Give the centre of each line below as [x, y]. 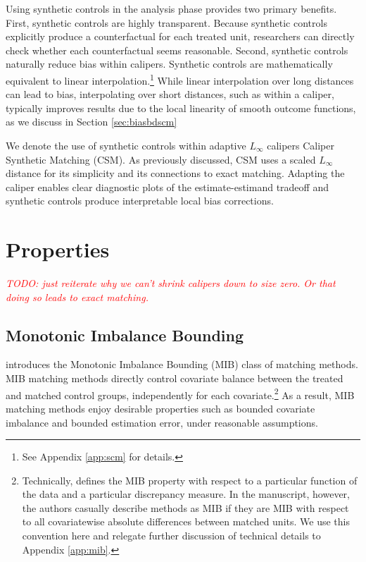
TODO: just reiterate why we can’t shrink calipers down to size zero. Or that [171, 283]
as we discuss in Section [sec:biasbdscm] [91, 122]
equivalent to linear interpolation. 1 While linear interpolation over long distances [180, 79]
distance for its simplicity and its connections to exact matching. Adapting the [175, 173]
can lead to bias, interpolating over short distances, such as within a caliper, [170, 94]
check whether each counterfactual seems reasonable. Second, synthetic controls [177, 50]
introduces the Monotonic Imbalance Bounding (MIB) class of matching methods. [182, 364]
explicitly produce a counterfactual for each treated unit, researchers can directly [180, 36]
